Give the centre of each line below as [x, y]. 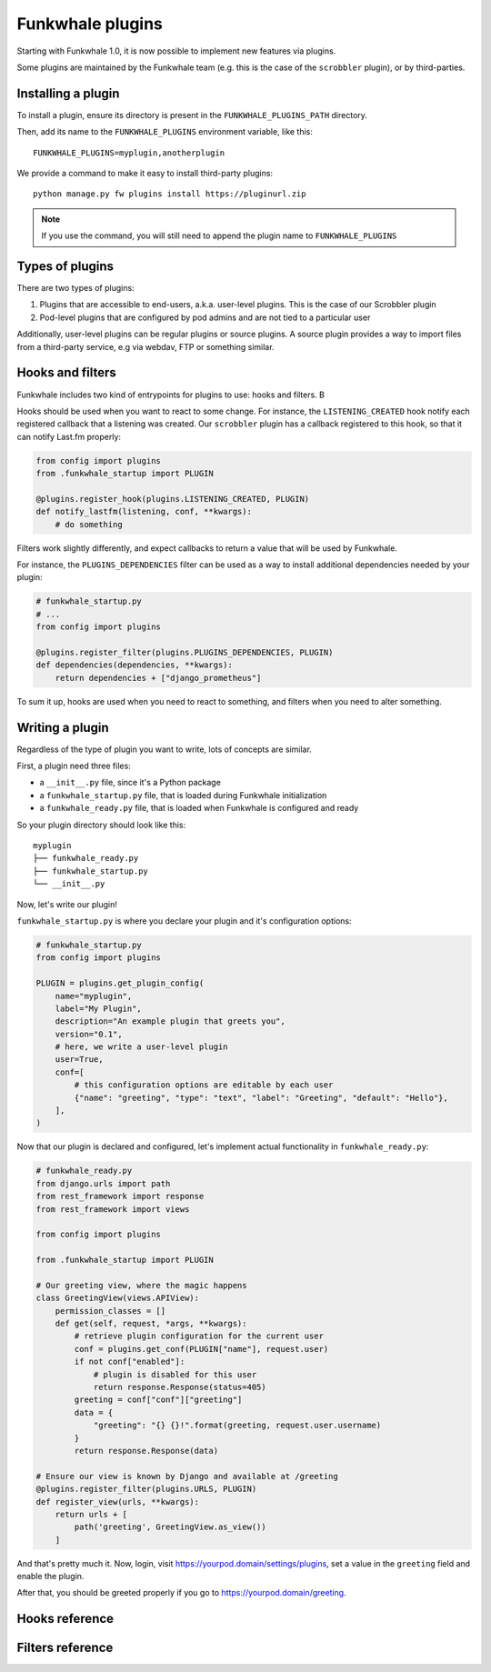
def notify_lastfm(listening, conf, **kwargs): [144, 512]
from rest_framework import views [113, 1209]
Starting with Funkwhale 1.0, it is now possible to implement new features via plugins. [176, 51]
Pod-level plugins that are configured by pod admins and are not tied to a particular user [205, 317]
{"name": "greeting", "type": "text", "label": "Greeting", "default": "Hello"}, [261, 1097]
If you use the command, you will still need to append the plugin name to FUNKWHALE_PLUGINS [219, 235]
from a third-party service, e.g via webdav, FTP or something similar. [145, 346]
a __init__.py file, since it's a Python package [130, 783]
